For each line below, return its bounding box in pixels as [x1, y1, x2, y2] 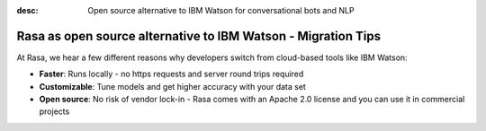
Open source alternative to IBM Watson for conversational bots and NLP [87, 5, 355, 15]
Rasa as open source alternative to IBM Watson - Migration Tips [16, 28, 382, 44]
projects [39, 106, 70, 117]
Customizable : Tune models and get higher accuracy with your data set [39, 81, 306, 92]
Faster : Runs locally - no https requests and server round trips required [39, 68, 304, 80]
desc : [16, 5, 39, 15]
